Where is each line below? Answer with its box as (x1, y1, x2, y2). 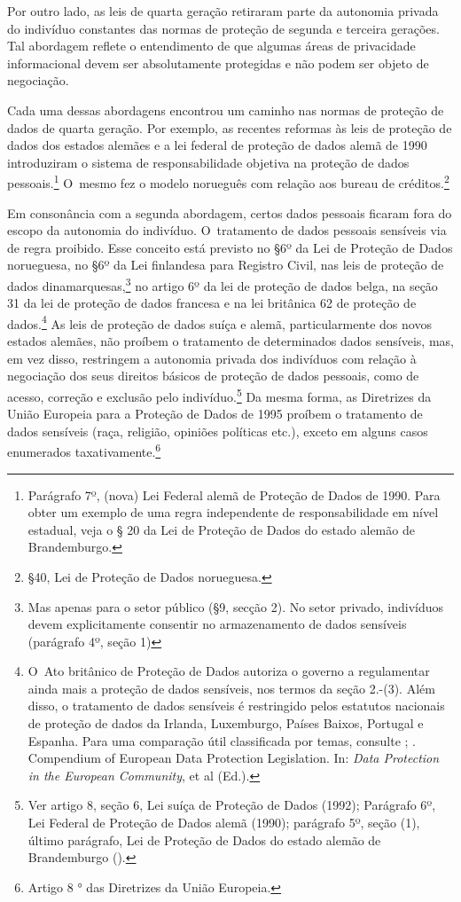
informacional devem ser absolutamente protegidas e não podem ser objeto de (7, 53, 429, 72)
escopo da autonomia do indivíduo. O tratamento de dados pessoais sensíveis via (7, 221, 447, 239)
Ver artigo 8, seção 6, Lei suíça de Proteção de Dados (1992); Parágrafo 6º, (27, 796, 436, 814)
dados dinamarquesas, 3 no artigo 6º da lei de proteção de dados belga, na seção (7, 273, 438, 294)
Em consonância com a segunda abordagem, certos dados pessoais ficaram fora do (7, 203, 452, 222)
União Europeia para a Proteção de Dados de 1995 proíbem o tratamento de (7, 404, 423, 423)
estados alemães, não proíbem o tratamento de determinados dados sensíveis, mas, (7, 332, 454, 350)
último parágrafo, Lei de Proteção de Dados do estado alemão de (27, 830, 381, 849)
